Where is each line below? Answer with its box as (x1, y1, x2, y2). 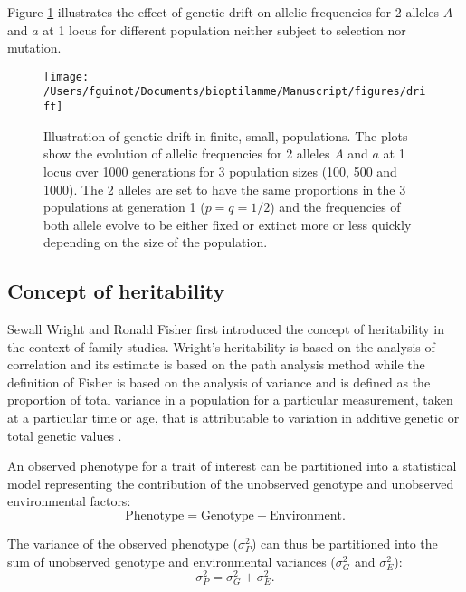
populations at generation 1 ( (43, 197, 205, 216)
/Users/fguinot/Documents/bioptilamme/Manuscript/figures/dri (43, 85, 426, 99)
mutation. (7, 38, 62, 57)
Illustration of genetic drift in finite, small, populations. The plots (43, 126, 408, 145)
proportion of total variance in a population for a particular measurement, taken (7, 390, 453, 409)
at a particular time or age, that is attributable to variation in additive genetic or (7, 408, 460, 427)
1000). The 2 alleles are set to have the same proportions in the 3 (43, 179, 406, 198)
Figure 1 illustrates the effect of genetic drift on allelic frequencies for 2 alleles (7, 3, 440, 21)
